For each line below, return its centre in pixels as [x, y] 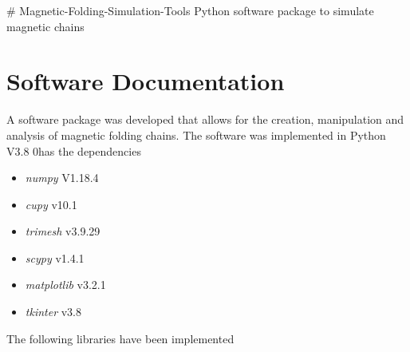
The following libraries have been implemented [120, 338]
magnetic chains [45, 26]
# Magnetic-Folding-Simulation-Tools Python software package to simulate [190, 10]
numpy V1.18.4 [62, 178]
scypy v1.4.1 [55, 257]
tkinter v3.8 [53, 312]
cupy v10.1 [51, 204]
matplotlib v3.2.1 [65, 285]
